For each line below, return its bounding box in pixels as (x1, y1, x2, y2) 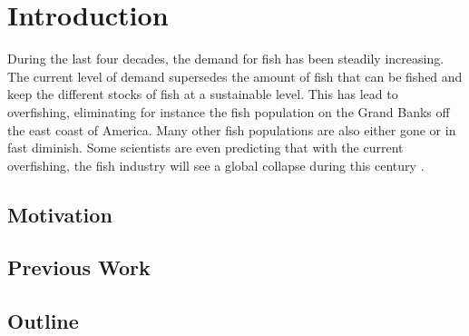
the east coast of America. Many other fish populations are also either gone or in (7, 120, 456, 139)
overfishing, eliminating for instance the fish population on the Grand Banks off (7, 102, 450, 121)
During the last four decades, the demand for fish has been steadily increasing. (7, 49, 445, 68)
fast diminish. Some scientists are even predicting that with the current (7, 138, 404, 157)
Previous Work (7, 253, 151, 282)
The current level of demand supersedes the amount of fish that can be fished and (7, 66, 463, 85)
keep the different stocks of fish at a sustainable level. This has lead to (7, 84, 398, 104)
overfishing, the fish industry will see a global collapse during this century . (7, 155, 425, 174)
